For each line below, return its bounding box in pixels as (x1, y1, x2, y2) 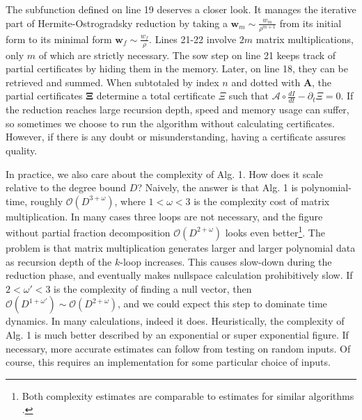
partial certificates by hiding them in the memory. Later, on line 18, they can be (6, 61, 348, 76)
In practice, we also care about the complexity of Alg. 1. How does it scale (6, 166, 323, 181)
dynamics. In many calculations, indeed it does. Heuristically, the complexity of (6, 314, 345, 328)
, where (114, 193, 145, 208)
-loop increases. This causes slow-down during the (120, 254, 332, 268)
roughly (30, 193, 63, 208)
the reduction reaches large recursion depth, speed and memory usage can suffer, (6, 102, 349, 117)
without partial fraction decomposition (6, 225, 171, 239)
